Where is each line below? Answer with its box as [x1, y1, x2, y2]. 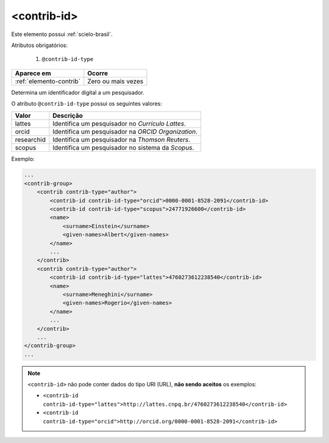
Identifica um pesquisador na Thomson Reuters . [52, 135, 191, 143]
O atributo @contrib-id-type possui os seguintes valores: [11, 100, 163, 107]
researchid [15, 135, 46, 143]
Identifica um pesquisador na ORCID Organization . [52, 127, 198, 135]
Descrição [52, 111, 83, 120]
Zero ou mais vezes [87, 77, 144, 85]
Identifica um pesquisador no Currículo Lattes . [52, 119, 186, 128]
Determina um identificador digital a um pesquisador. [11, 88, 144, 96]
